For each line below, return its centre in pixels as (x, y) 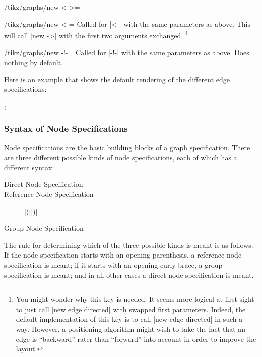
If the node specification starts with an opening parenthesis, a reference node (123, 255)
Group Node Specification (44, 228)
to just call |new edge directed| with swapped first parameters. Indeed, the (131, 309)
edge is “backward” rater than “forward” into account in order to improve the (136, 339)
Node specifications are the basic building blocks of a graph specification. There (127, 147)
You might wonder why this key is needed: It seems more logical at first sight (135, 299)
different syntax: (29, 167)
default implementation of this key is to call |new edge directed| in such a (129, 319)
